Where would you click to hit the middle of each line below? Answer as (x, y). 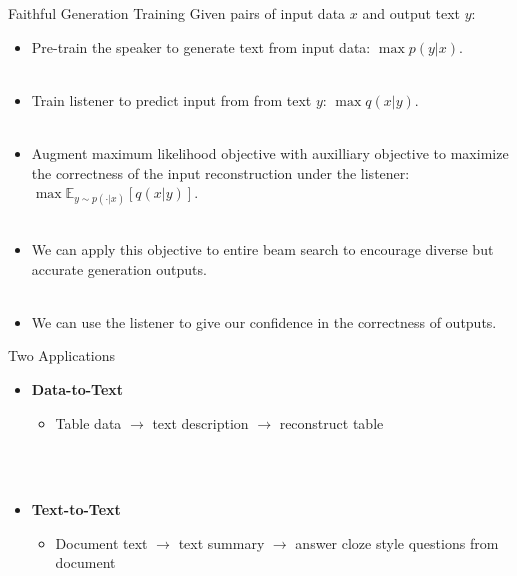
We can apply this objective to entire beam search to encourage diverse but (262, 248)
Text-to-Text (76, 509)
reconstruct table (331, 422)
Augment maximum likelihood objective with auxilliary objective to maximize (270, 152)
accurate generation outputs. (119, 268)
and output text (411, 13)
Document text (101, 542)
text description (200, 422)
